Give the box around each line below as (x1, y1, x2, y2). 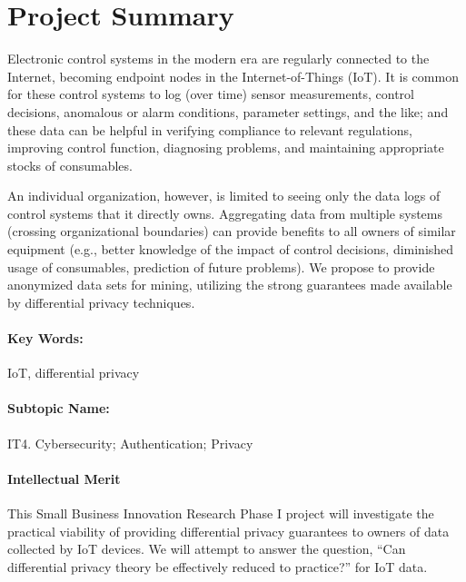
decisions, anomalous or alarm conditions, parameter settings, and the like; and (7, 102, 449, 121)
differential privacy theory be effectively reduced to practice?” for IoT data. (7, 557, 428, 576)
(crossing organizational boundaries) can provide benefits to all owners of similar (7, 222, 456, 241)
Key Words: (7, 329, 84, 348)
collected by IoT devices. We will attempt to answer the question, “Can (7, 539, 406, 558)
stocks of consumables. (7, 155, 133, 174)
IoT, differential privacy (7, 363, 140, 382)
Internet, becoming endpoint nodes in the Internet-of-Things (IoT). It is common (7, 66, 459, 85)
